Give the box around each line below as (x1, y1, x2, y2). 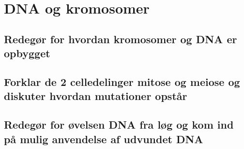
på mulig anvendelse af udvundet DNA (4, 131, 203, 146)
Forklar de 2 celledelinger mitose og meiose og (4, 74, 240, 89)
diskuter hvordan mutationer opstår (4, 88, 187, 103)
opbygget (4, 46, 50, 61)
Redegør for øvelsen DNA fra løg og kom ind (4, 117, 234, 132)
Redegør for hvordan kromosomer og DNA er (4, 31, 237, 46)
